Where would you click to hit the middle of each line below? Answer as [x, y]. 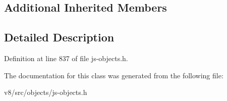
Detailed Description [59, 37]
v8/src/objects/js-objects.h [46, 92]
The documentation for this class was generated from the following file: [114, 75]
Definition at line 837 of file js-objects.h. [66, 58]
